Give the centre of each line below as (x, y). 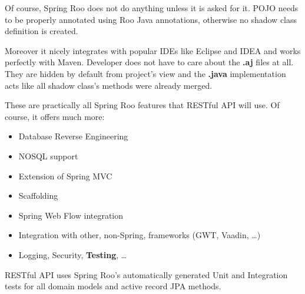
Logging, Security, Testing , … (73, 254)
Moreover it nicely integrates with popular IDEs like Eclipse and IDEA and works (153, 50)
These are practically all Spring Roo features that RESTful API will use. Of (142, 105)
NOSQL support (48, 156)
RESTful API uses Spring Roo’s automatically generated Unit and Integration (146, 274)
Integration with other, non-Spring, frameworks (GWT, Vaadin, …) (140, 235)
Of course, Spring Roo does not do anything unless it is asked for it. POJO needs (152, 8)
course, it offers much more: (55, 116)
